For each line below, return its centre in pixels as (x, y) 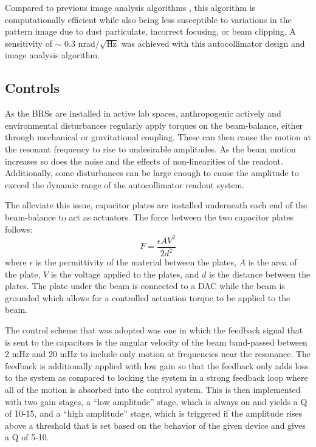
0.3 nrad (80, 43)
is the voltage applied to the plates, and (125, 274)
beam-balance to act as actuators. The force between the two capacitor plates (149, 217)
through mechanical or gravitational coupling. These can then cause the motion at (158, 137)
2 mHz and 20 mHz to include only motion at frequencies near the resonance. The (158, 354)
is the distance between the (260, 274)
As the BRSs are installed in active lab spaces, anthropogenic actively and (143, 113)
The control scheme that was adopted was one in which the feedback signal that (154, 329)
